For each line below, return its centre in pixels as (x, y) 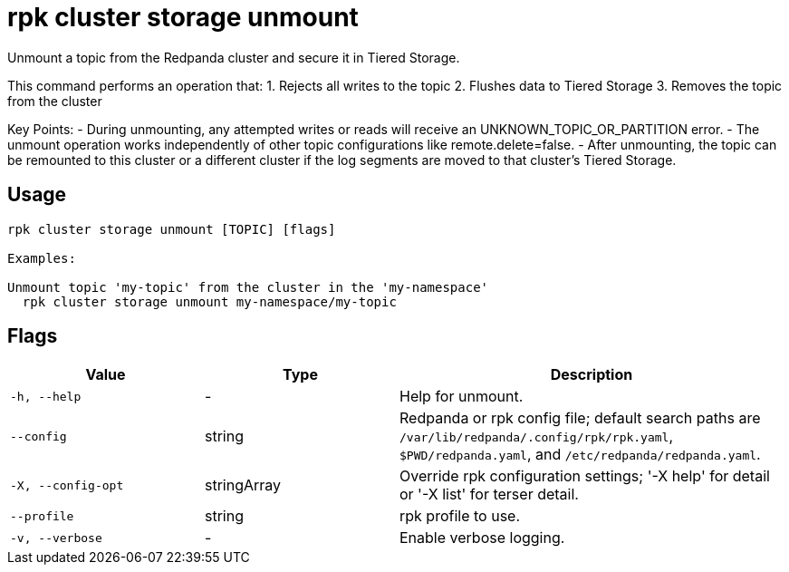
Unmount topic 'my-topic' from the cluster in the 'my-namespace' (248, 287)
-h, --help (46, 396)
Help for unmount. (462, 397)
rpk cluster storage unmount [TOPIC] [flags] (172, 229)
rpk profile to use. (460, 516)
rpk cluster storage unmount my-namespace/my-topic (209, 301)
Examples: (42, 258)
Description (592, 375)
